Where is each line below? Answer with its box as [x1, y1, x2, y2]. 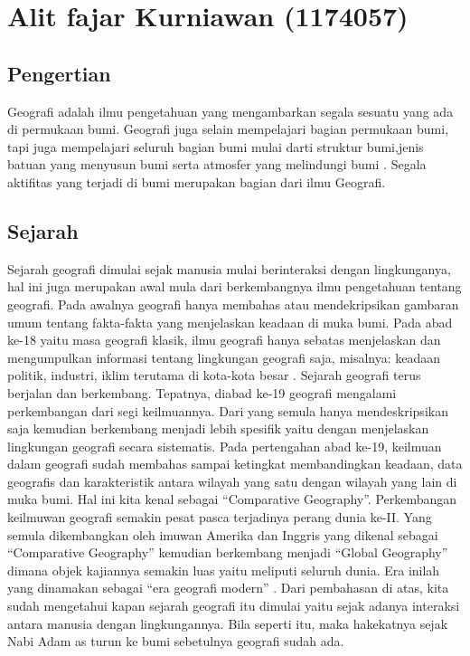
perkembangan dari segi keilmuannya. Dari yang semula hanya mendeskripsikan [7, 401, 448, 420]
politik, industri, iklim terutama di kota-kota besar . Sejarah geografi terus [7, 366, 421, 385]
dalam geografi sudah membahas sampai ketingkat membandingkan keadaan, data [7, 454, 463, 473]
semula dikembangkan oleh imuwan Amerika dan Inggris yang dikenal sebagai [7, 525, 438, 544]
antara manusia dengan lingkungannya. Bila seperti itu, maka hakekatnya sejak [7, 613, 448, 632]
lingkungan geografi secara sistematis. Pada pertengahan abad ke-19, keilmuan [7, 436, 442, 455]
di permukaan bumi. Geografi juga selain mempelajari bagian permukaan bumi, [7, 119, 449, 138]
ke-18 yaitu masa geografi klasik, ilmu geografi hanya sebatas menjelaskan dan [7, 330, 441, 349]
